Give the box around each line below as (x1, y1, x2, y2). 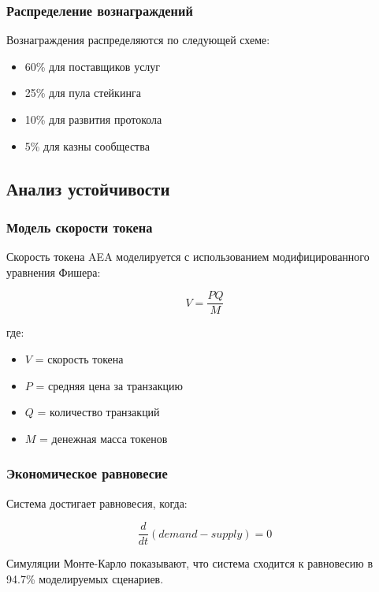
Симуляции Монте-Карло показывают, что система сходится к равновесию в (6, 555, 373, 572)
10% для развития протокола (24, 111, 162, 127)
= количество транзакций (37, 404, 160, 420)
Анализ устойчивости (6, 176, 170, 200)
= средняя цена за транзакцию (35, 377, 183, 393)
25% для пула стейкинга (24, 84, 141, 101)
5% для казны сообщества (24, 137, 150, 154)
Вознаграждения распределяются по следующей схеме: (6, 32, 270, 48)
